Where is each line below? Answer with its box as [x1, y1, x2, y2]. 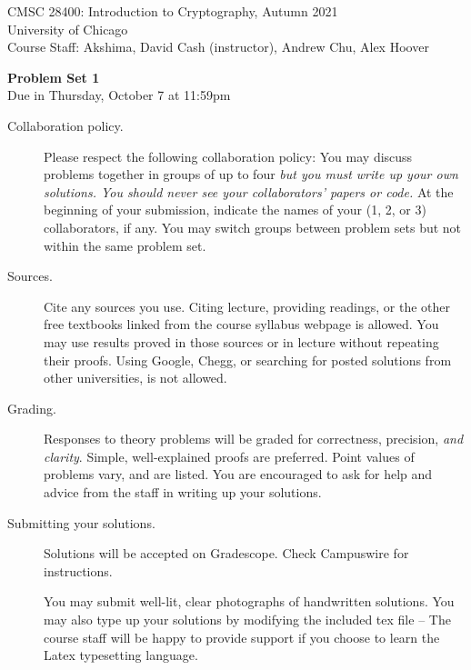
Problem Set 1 [7, 67, 100, 86]
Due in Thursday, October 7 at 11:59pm [7, 85, 231, 105]
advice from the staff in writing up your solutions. [44, 483, 322, 502]
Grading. [7, 398, 56, 417]
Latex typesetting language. [44, 645, 198, 665]
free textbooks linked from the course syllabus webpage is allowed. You [44, 315, 439, 334]
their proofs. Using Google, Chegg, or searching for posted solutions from [44, 350, 452, 369]
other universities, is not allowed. [44, 368, 227, 387]
